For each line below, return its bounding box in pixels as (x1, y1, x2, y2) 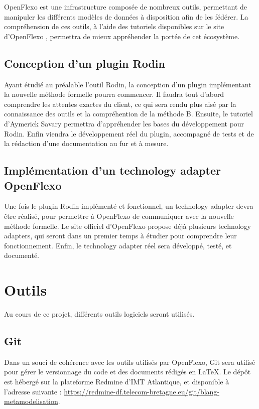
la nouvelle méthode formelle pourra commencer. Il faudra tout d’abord (4, 89, 224, 99)
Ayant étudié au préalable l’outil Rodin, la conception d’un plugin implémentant (4, 79, 251, 89)
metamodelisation (4, 396, 58, 406)
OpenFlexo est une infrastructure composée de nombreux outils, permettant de (4, 2, 247, 12)
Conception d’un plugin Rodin (4, 55, 165, 71)
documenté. (4, 250, 39, 260)
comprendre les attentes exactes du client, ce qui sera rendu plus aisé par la (4, 98, 236, 109)
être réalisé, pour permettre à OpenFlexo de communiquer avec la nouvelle (4, 210, 234, 221)
